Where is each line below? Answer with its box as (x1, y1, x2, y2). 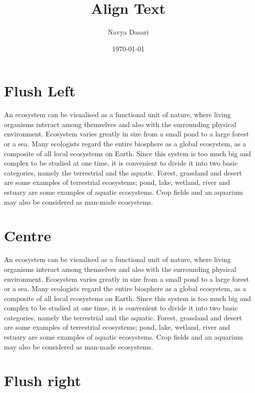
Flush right (4, 370, 81, 391)
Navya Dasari (108, 27, 149, 37)
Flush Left (4, 81, 75, 101)
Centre (4, 225, 51, 246)
